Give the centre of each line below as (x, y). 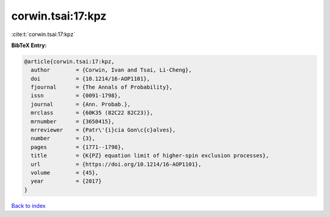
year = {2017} (66, 181)
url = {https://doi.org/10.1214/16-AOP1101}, (116, 164)
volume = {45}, (65, 173)
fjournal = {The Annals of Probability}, (102, 87)
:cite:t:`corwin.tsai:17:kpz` (43, 34)
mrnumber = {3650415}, (73, 121)
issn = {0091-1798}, (76, 96)
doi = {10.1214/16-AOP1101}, (90, 79)
